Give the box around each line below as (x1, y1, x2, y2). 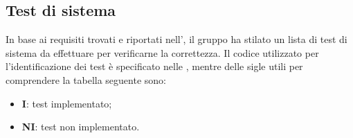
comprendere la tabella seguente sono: (6, 72, 166, 87)
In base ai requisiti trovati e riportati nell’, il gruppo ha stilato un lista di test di (6, 32, 347, 46)
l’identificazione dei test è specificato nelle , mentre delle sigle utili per (6, 59, 303, 74)
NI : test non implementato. (21, 119, 140, 134)
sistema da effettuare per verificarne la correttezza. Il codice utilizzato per (6, 45, 319, 60)
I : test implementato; (21, 96, 112, 110)
